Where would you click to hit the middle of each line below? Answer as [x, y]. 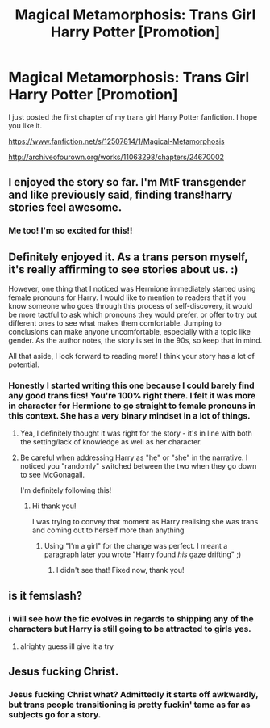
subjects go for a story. [55, 715]
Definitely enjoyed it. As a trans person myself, [128, 257]
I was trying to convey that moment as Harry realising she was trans [145, 522]
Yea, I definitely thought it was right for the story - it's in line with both [136, 433]
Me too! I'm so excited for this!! [71, 230]
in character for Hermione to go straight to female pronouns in [132, 406]
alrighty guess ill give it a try [67, 646]
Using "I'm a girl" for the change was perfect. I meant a [136, 546]
